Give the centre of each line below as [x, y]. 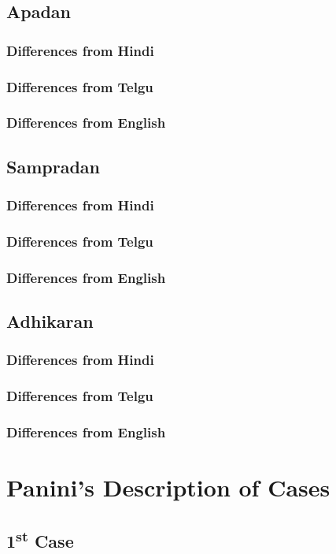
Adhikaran [50, 321]
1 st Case [40, 539]
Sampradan [53, 166]
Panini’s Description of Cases [168, 487]
